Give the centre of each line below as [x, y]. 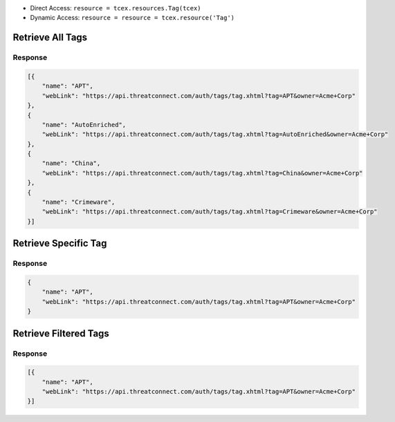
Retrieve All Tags [50, 38]
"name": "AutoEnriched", [84, 125]
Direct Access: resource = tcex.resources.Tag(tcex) [116, 8]
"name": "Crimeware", [79, 202]
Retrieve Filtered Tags [61, 333]
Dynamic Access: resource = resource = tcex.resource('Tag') [132, 18]
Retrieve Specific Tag [60, 243]
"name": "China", [71, 163]
